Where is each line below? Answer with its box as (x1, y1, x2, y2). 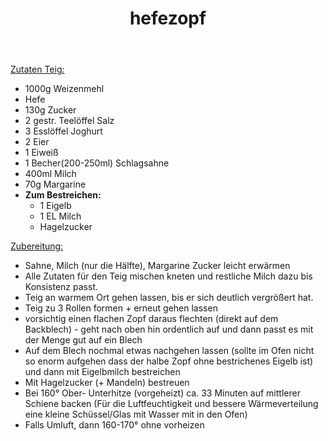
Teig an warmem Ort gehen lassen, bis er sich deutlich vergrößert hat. (24, 292, 314, 304)
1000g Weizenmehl (24, 83, 105, 95)
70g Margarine (24, 178, 87, 191)
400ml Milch (24, 168, 77, 180)
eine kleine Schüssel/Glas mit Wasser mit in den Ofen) (24, 408, 248, 421)
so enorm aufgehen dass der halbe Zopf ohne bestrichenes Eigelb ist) (24, 355, 314, 367)
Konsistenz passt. (24, 281, 98, 293)
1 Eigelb (39, 200, 72, 212)
